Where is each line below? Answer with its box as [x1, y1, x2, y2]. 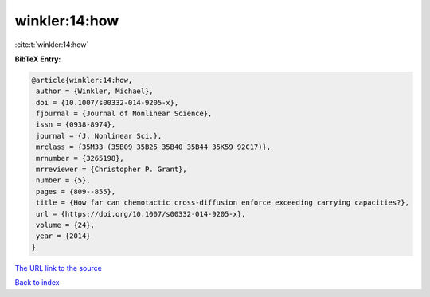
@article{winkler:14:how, [31, 76, 133, 84]
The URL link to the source [14, 263, 103, 272]
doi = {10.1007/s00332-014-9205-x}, [36, 98, 179, 107]
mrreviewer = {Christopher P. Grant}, [36, 165, 187, 174]
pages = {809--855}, [36, 187, 116, 196]
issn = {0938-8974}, [36, 120, 116, 129]
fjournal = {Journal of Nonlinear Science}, [36, 109, 213, 119]
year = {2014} [36, 232, 91, 240]
